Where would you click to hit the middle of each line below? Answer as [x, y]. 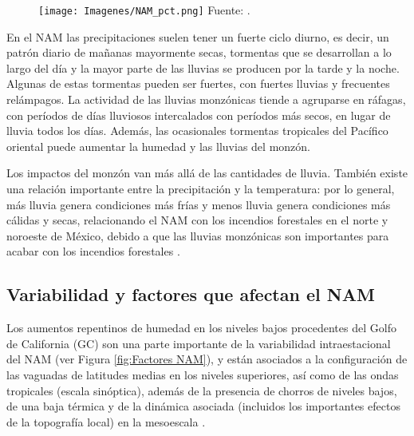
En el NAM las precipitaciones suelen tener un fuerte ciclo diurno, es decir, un [198, 36]
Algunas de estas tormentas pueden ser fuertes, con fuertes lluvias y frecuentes [198, 83]
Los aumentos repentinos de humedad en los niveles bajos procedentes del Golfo [201, 328]
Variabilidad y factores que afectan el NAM [191, 294]
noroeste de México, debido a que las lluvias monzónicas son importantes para [198, 235]
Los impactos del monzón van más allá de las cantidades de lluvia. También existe [207, 173]
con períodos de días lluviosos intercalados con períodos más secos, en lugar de [199, 115]
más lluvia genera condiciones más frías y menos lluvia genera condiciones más [199, 204]
